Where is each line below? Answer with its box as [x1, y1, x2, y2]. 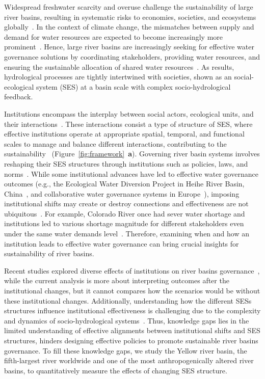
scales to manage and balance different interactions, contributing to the [4, 138, 227, 149]
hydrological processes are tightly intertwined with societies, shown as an [4, 71, 232, 82]
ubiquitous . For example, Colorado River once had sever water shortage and [4, 208, 245, 219]
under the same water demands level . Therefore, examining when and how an [4, 228, 249, 239]
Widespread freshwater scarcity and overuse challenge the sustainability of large [4, 2, 253, 12]
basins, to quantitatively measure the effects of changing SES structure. [4, 365, 227, 375]
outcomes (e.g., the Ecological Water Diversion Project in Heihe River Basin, [4, 178, 245, 189]
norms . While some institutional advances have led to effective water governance [4, 168, 258, 179]
